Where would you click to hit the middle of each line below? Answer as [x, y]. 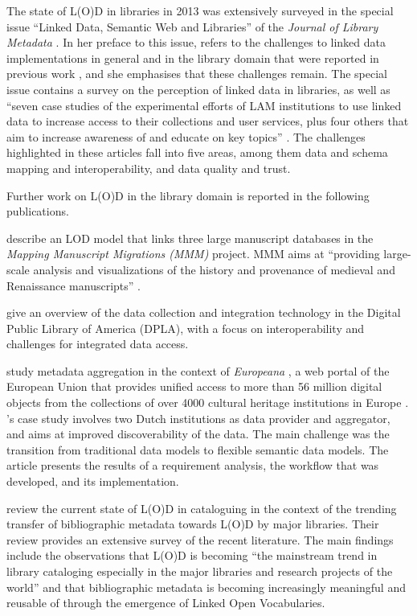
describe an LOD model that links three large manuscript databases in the [190, 238]
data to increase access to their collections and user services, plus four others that [208, 121]
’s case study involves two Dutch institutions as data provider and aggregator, [198, 418]
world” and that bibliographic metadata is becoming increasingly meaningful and [206, 587]
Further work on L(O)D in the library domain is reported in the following [188, 195]
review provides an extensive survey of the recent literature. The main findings [200, 539]
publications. [38, 211]
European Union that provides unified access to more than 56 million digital [194, 386]
